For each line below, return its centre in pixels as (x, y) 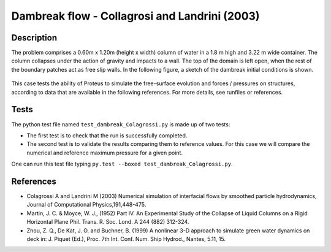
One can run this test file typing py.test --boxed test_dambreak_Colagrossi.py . (122, 164)
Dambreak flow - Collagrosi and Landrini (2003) (135, 16)
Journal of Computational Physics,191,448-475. (86, 205)
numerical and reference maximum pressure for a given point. (105, 153)
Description (34, 38)
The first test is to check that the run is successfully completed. (107, 136)
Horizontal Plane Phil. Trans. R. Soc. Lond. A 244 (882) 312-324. (108, 222)
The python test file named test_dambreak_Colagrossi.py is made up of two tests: (121, 124)
